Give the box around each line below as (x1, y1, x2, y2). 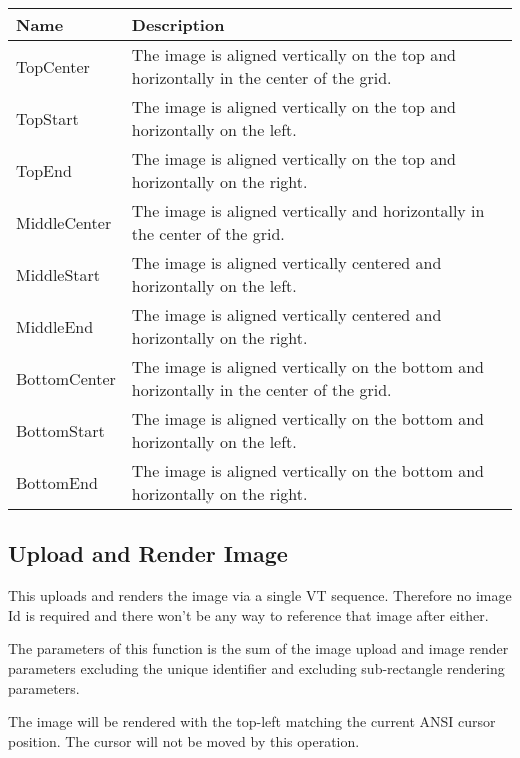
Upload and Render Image (8, 538, 288, 569)
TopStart (16, 106, 79, 130)
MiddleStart (16, 262, 101, 286)
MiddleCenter (16, 210, 112, 234)
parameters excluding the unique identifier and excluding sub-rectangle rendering (8, 657, 505, 678)
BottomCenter (16, 366, 116, 390)
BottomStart (16, 418, 105, 442)
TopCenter (16, 54, 90, 78)
